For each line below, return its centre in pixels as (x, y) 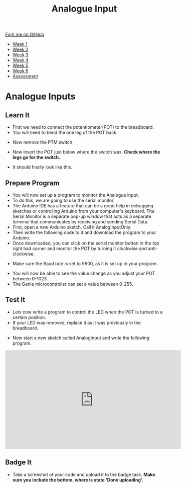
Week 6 (20, 71)
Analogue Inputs (40, 97)
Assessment (25, 76)
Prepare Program (32, 183)
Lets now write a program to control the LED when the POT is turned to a (87, 312)
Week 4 (20, 60)
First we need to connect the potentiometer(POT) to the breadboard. (83, 127)
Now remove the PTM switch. (43, 142)
